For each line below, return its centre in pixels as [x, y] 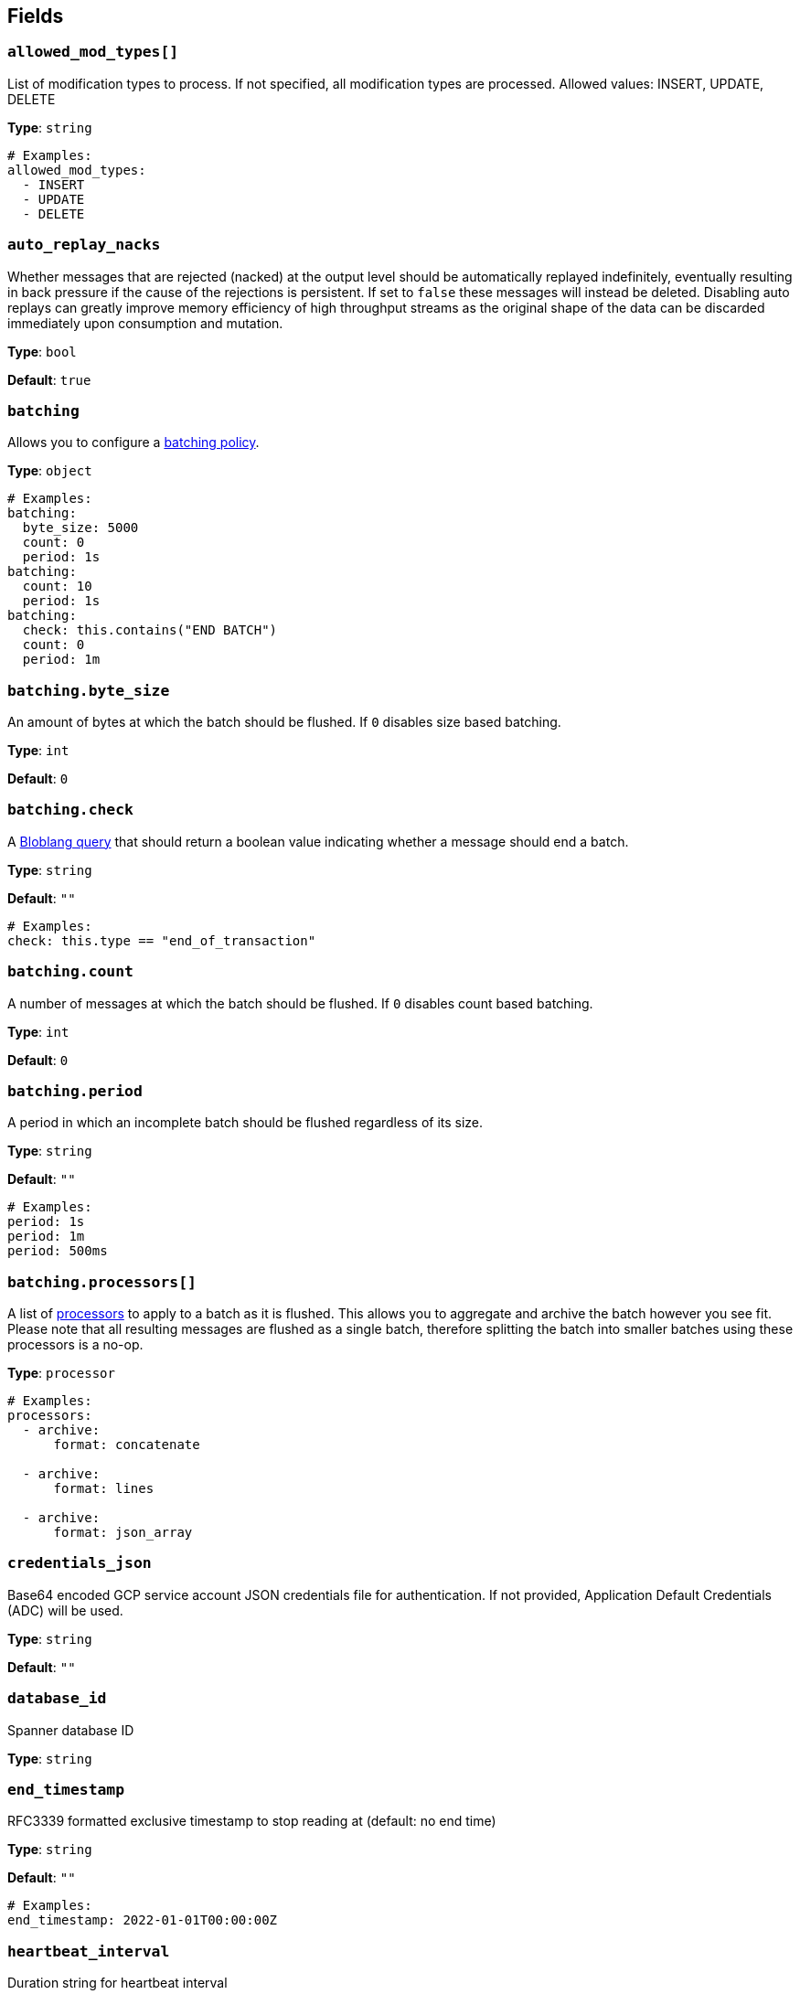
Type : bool [42, 351]
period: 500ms [58, 1251]
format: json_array [123, 1533]
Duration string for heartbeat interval [117, 1983]
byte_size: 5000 [80, 528]
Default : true [49, 379]
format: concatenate [127, 1445]
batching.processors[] [102, 1282]
